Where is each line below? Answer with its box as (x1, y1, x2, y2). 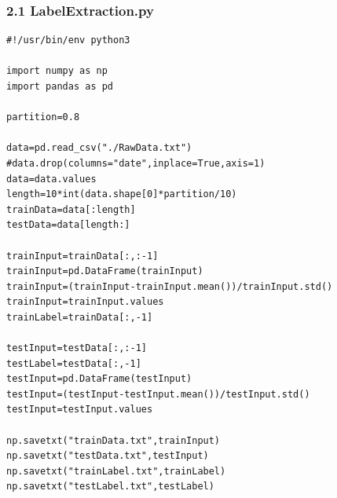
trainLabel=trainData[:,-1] (6, 311, 153, 323)
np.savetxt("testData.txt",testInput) (6, 450, 209, 462)
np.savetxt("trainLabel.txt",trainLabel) (6, 465, 226, 477)
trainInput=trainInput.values (6, 296, 164, 308)
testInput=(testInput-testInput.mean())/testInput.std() (6, 388, 310, 400)
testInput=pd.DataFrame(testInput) (6, 373, 192, 385)
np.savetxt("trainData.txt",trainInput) (6, 434, 221, 446)
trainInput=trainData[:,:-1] (6, 250, 159, 262)
